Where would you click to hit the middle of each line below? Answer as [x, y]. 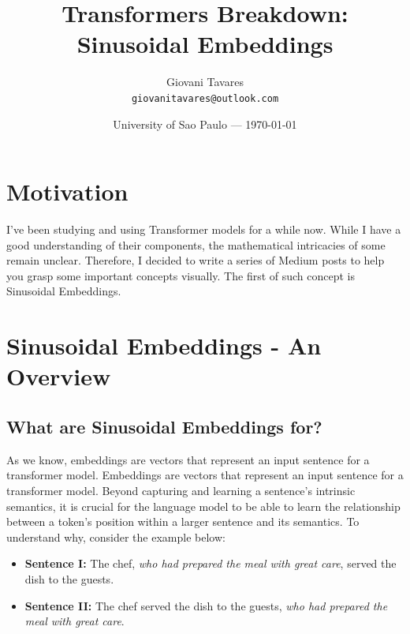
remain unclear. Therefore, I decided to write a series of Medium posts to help [196, 260]
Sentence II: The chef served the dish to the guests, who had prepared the [206, 605]
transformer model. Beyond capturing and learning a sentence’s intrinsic [181, 491]
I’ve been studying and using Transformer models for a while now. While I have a [204, 229]
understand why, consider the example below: [116, 536]
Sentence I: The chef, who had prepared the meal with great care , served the [211, 563]
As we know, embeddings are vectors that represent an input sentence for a [188, 459]
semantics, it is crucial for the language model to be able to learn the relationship [203, 506]
